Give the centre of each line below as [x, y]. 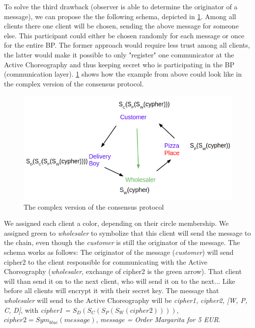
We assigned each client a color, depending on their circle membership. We [116, 223]
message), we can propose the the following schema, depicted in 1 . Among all [120, 16]
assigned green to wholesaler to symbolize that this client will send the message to [127, 232]
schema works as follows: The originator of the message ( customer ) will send [119, 252]
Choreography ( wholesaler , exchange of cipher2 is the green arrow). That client [123, 271]
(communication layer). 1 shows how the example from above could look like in [123, 74]
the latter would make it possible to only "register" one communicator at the [119, 54]
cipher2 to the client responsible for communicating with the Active [106, 261]
